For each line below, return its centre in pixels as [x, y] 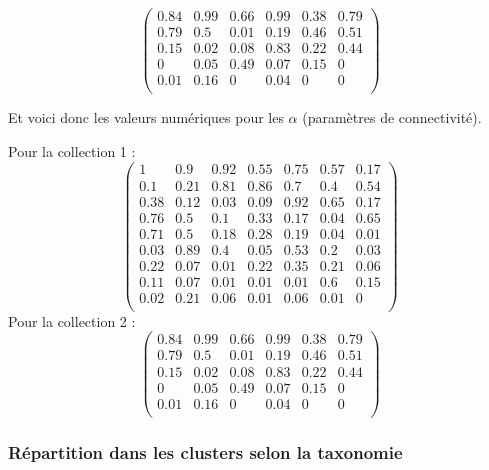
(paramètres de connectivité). [392, 117]
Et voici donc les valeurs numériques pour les [146, 117]
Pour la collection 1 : [72, 150]
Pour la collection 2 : [72, 320]
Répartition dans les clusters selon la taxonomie [205, 451]
